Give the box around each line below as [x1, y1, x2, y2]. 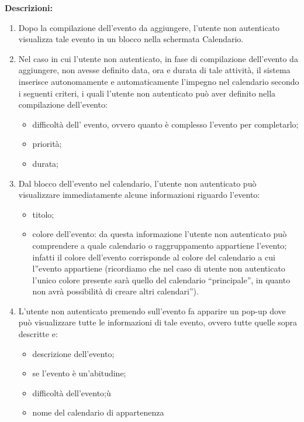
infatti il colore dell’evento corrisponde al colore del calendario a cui [32, 251, 275, 263]
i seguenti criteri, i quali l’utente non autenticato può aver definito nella [18, 87, 276, 99]
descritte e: [18, 328, 58, 340]
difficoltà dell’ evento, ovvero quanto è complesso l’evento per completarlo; [32, 118, 299, 130]
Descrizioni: [5, 2, 53, 13]
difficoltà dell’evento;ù [32, 386, 111, 399]
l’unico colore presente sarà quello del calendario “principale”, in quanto [32, 273, 291, 286]
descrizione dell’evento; [32, 347, 115, 359]
